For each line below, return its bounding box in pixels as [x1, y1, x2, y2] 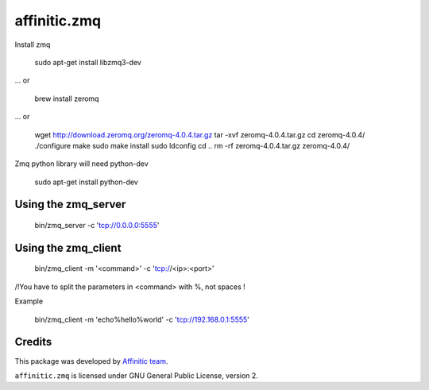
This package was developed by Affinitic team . [14, 356, 168, 365]
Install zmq [14, 40, 51, 49]
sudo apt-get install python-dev [34, 177, 138, 187]
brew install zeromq [34, 94, 99, 103]
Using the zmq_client [14, 241, 122, 254]
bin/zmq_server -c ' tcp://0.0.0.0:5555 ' [34, 221, 160, 230]
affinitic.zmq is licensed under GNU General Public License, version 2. [14, 370, 258, 380]
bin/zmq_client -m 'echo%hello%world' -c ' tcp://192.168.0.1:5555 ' [34, 315, 250, 324]
